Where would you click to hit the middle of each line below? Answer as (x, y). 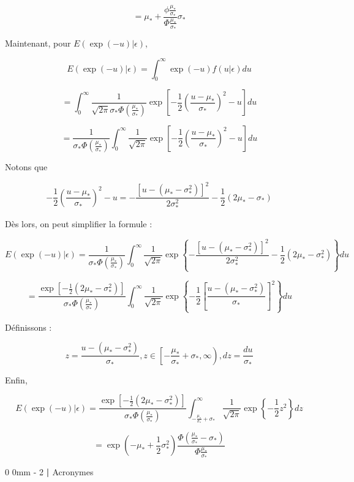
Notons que (26, 167)
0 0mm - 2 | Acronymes (49, 472)
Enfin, (16, 379)
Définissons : (28, 327)
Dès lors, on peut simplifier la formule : (79, 224)
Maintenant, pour (38, 43)
